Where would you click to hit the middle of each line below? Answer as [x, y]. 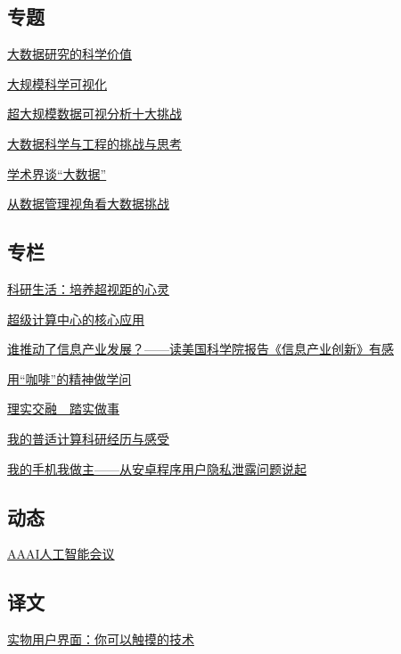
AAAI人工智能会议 [61, 554]
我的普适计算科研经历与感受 [88, 438]
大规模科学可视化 [57, 83]
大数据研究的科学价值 [70, 54]
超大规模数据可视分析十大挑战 [94, 114]
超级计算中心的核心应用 [76, 319]
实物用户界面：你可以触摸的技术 [101, 639]
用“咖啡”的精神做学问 [70, 378]
